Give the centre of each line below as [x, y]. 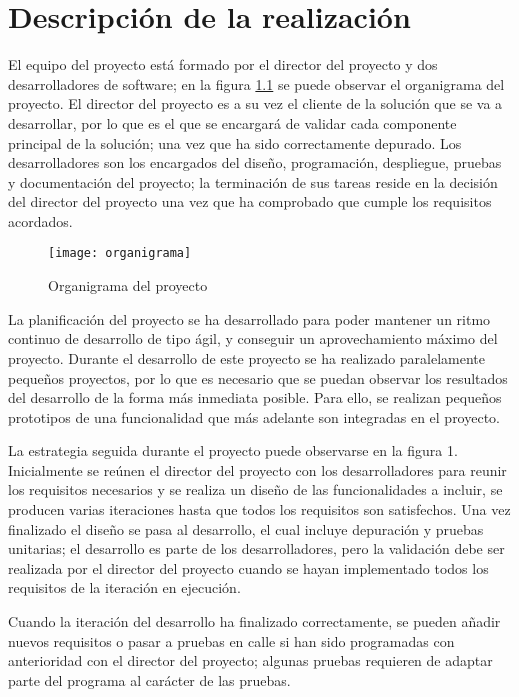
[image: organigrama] [120, 253]
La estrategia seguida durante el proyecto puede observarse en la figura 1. [233, 450]
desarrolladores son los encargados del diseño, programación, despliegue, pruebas [255, 162]
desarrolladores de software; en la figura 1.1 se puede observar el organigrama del [256, 83]
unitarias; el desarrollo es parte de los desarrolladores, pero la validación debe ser [256, 548]
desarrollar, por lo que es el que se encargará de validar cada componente [232, 122]
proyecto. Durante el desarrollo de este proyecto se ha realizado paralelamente [247, 357]
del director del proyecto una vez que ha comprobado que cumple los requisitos [250, 201]
